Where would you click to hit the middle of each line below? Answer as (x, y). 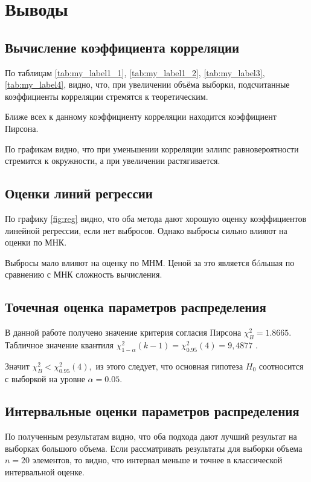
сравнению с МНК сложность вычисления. (84, 274)
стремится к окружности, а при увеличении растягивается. (113, 161)
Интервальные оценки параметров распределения (152, 411)
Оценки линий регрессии (79, 193)
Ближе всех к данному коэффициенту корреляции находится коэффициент (141, 116)
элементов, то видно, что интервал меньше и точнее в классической (157, 460)
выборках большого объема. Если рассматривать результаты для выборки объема (154, 448)
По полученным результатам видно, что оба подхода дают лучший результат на (151, 436)
